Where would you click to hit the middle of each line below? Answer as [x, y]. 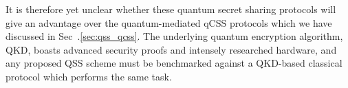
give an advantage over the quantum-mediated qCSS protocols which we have [169, 22]
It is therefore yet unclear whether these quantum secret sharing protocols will [171, 9]
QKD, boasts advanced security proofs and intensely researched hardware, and [171, 49]
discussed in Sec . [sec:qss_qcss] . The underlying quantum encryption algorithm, [174, 36]
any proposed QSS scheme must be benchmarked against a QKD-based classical [174, 63]
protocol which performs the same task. [89, 76]
